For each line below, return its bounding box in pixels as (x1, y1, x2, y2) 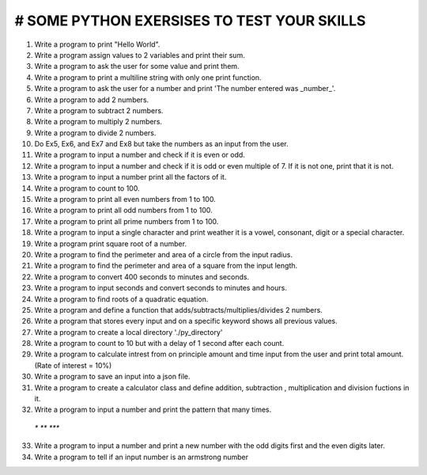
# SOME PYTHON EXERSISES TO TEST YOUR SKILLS (14, 12, 366, 29)
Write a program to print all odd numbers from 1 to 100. (34, 206, 213, 215)
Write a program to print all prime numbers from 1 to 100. (34, 216, 219, 226)
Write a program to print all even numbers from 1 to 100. (34, 195, 217, 204)
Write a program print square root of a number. (34, 238, 187, 249)
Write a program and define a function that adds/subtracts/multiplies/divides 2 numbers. (34, 305, 323, 314)
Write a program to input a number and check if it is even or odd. (34, 150, 245, 160)
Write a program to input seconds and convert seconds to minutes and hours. (34, 283, 288, 293)
